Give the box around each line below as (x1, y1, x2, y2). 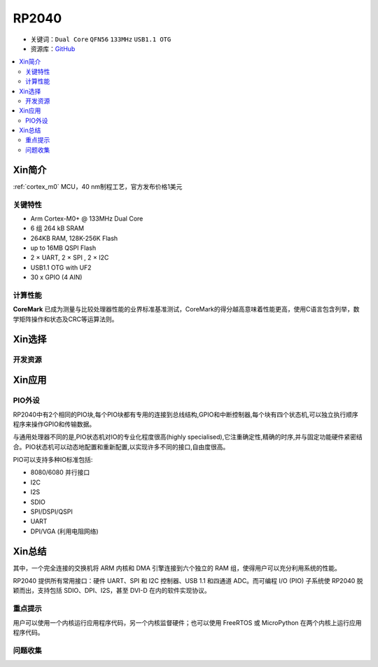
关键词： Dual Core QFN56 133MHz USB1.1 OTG (30, 35, 171, 43)
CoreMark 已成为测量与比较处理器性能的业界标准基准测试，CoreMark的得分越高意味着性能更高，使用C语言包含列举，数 (13, 305, 360, 314)
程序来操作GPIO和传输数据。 (13, 420, 96, 428)
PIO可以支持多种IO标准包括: (13, 456, 93, 464)
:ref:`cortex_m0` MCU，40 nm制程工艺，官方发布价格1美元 (13, 182, 183, 190)
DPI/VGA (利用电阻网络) (30, 527, 99, 535)
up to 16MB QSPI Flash (30, 244, 97, 252)
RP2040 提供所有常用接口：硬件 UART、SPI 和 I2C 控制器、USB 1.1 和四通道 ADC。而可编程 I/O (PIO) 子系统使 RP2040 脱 (13, 577, 363, 585)
